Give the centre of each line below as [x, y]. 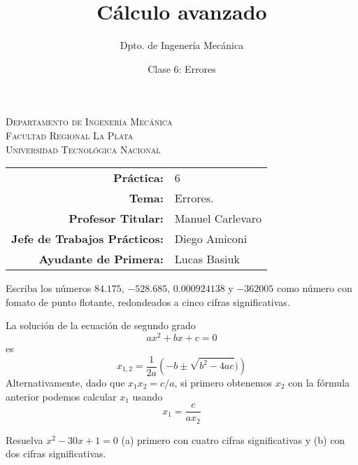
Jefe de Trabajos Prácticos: [87, 239]
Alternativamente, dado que [65, 383]
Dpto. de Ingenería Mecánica [182, 45]
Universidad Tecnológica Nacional [83, 149]
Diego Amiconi [211, 239]
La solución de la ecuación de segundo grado [101, 325]
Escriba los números [49, 288]
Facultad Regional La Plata [70, 135]
